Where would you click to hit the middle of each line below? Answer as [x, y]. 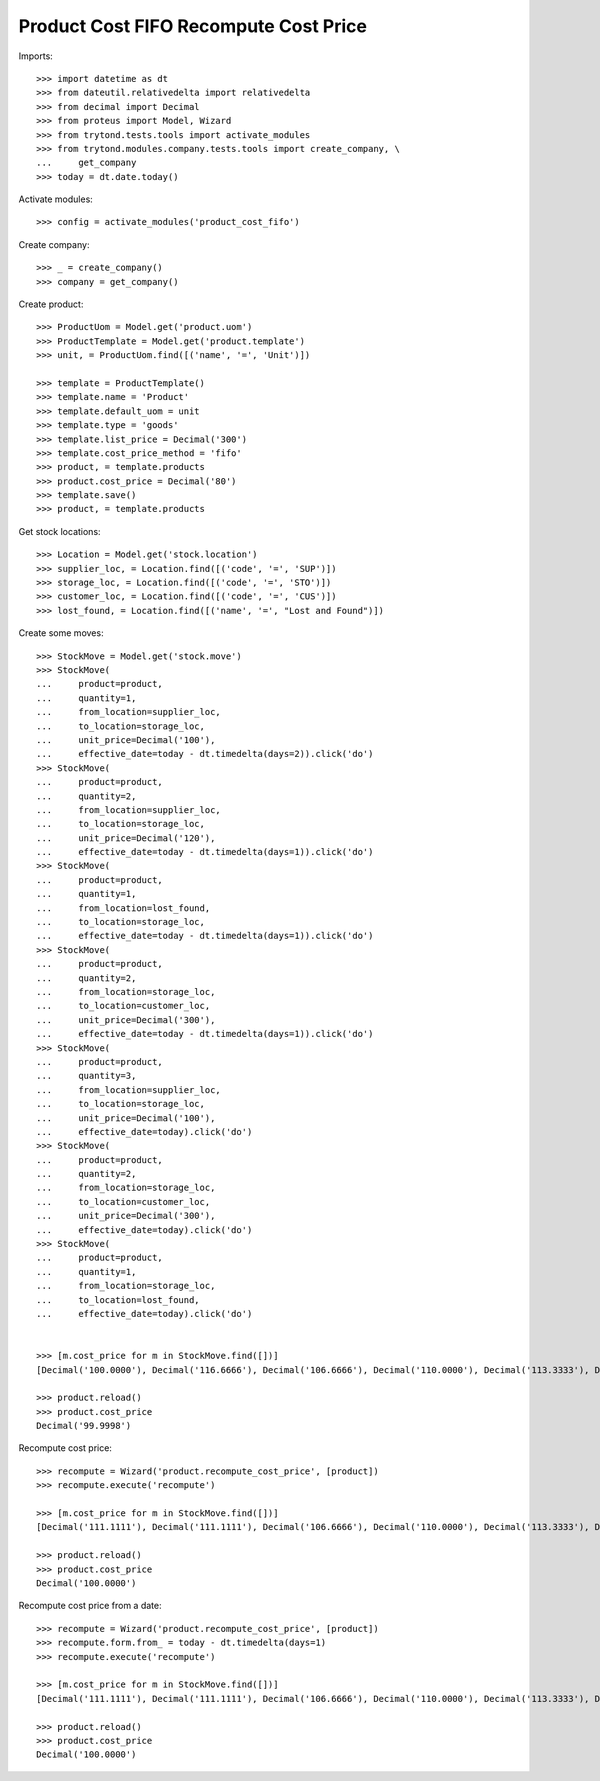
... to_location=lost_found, [118, 1299]
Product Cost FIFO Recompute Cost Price [193, 26]
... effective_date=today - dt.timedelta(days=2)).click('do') [205, 754]
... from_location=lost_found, [123, 908]
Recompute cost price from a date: [90, 1606]
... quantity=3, [86, 1076]
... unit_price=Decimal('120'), [126, 838]
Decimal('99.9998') [84, 1426]
